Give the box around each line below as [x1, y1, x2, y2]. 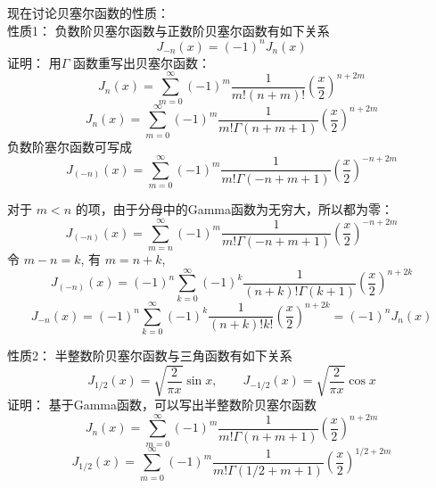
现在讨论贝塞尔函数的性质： [7, 4, 169, 21]
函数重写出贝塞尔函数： [72, 53, 210, 71]
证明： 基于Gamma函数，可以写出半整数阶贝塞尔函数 [7, 395, 317, 414]
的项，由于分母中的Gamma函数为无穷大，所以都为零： [75, 200, 394, 219]
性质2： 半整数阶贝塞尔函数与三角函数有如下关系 [7, 345, 292, 364]
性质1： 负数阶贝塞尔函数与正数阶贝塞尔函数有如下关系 [7, 21, 330, 39]
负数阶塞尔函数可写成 [7, 136, 132, 155]
